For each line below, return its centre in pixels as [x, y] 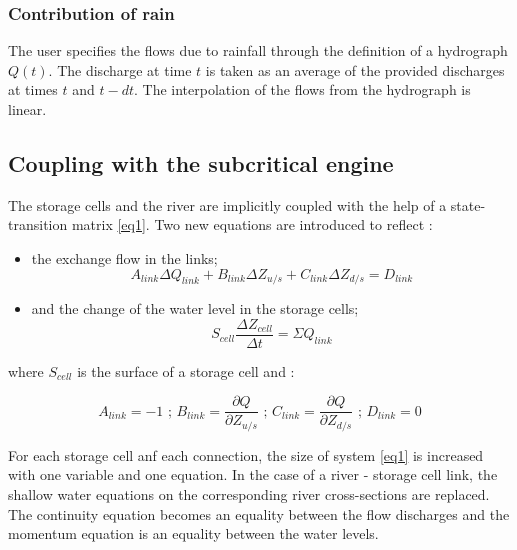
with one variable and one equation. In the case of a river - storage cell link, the [253, 474]
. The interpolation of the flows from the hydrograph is [302, 89]
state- [468, 204]
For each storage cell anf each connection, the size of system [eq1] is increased [246, 454]
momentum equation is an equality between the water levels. [193, 533]
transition [38, 224]
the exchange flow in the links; [124, 257]
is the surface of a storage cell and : [186, 370]
